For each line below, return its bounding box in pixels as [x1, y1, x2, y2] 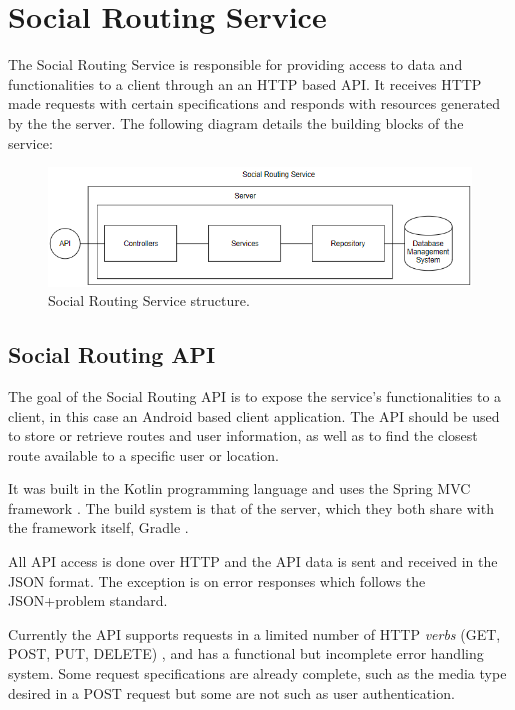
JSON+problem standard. [8, 590, 168, 611]
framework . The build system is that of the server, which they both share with [8, 497, 494, 518]
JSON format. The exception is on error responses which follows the [8, 570, 426, 591]
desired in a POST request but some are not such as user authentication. [8, 682, 455, 703]
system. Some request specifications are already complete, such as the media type [8, 663, 507, 684]
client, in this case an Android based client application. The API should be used [8, 405, 500, 426]
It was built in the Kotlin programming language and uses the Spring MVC [8, 478, 471, 499]
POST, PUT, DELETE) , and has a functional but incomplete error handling [8, 643, 484, 664]
